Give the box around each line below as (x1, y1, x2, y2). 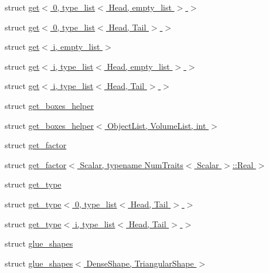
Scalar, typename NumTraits (80, 158, 183, 170)
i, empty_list (53, 40, 100, 53)
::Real (232, 158, 254, 170)
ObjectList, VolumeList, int (107, 119, 206, 131)
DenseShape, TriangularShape (86, 257, 194, 269)
